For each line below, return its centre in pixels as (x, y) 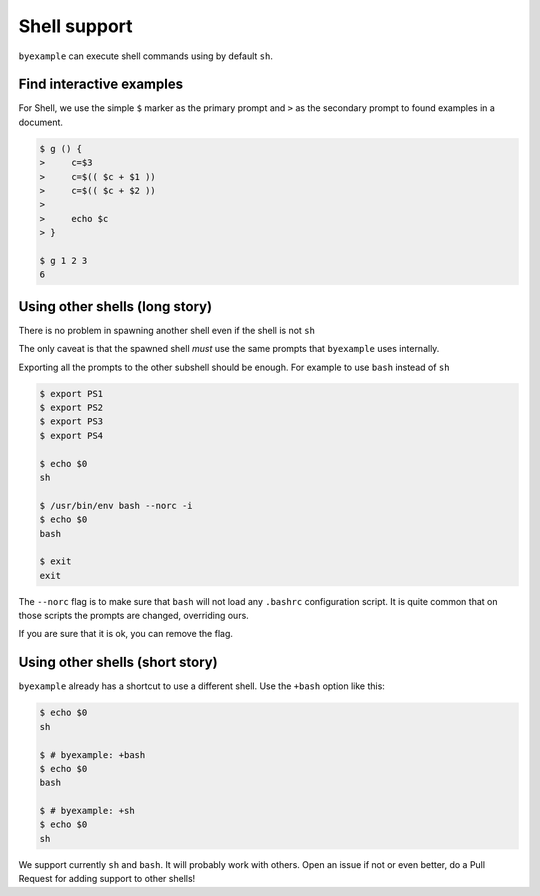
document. (41, 122)
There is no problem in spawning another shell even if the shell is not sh (166, 330)
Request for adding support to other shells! (107, 879)
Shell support (76, 26)
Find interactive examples (101, 84)
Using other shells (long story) (115, 306)
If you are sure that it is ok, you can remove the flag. (126, 634)
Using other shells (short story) (118, 662)
